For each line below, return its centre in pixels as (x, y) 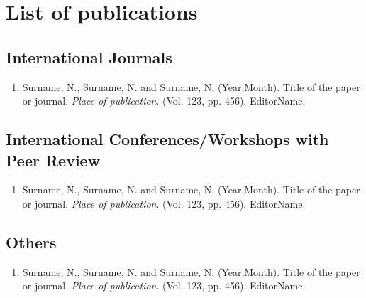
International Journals (89, 57)
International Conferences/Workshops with (167, 139)
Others (31, 241)
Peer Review (53, 160)
